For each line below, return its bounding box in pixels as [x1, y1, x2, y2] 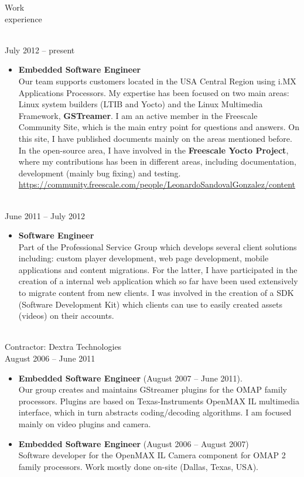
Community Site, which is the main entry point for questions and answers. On [18, 121, 300, 133]
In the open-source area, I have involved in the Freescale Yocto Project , [18, 144, 289, 156]
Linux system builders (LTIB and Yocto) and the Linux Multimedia [18, 98, 263, 110]
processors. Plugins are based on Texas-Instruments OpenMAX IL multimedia [18, 394, 299, 407]
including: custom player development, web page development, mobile [18, 252, 269, 264]
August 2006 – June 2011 [5, 352, 95, 364]
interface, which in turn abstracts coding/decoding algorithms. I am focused [18, 406, 292, 418]
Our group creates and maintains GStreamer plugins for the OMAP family [18, 383, 287, 396]
